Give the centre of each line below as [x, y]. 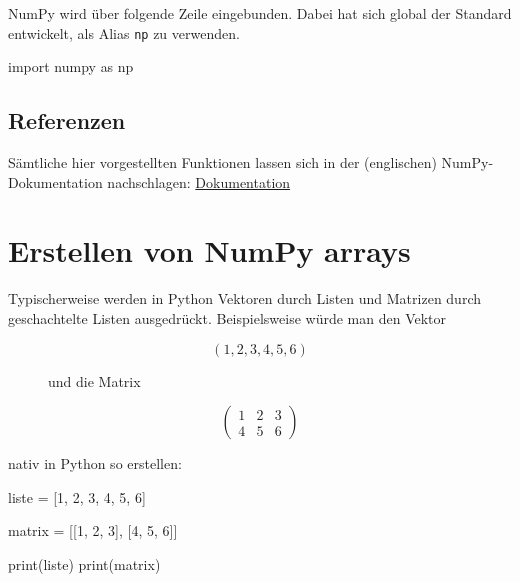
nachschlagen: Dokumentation [199, 181]
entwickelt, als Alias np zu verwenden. [124, 32]
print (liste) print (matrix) [84, 563]
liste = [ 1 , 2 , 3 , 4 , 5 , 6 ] [77, 496]
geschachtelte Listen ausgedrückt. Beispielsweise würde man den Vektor [227, 317]
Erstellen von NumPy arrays [209, 250]
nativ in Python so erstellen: [95, 463]
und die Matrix [94, 380]
